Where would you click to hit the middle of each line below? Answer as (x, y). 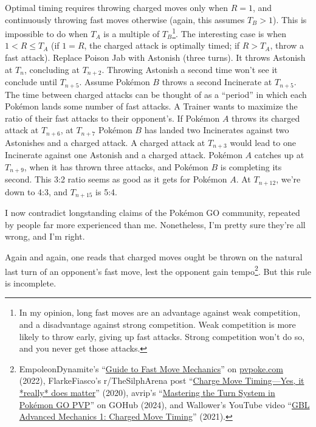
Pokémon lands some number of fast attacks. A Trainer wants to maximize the (151, 106)
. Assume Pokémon (115, 82)
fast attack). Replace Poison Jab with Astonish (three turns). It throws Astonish (155, 57)
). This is (290, 19)
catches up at (279, 155)
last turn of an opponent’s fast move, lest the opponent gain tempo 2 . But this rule (158, 270)
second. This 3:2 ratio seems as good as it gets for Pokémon (116, 179)
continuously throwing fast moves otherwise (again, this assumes (125, 19)
